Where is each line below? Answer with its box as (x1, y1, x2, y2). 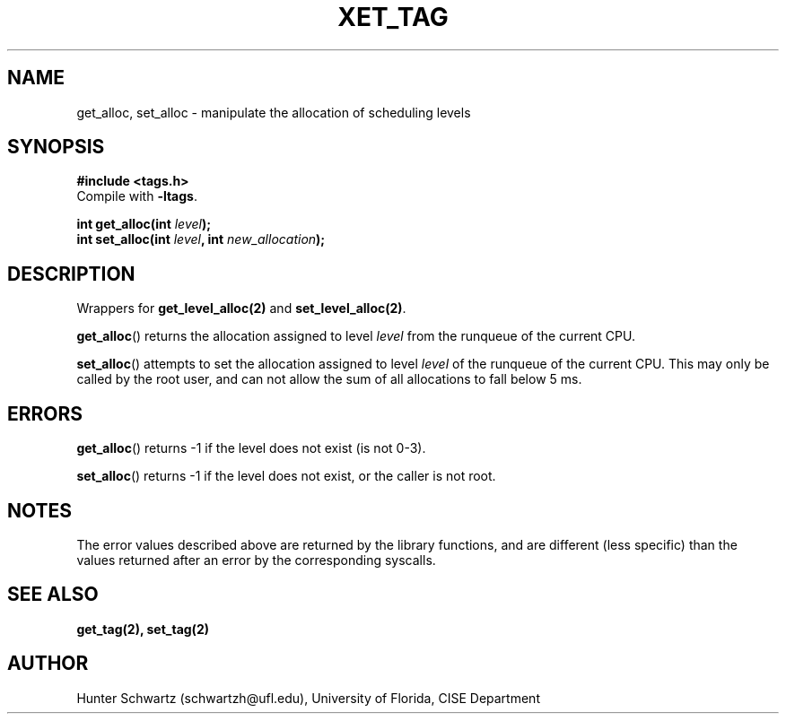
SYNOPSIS (7, 135, 105, 159)
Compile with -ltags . (76, 188, 197, 204)
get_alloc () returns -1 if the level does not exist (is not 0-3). (76, 440, 426, 456)
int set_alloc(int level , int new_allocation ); (76, 231, 326, 248)
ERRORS (7, 402, 83, 425)
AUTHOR (7, 652, 89, 675)
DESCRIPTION (7, 262, 135, 285)
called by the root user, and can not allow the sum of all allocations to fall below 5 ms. (76, 371, 582, 387)
